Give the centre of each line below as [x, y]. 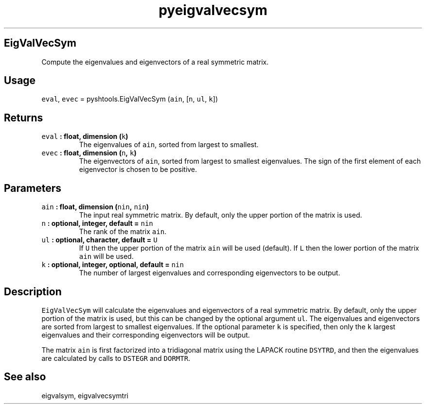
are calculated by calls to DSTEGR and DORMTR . [116, 358]
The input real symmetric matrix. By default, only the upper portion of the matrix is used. [221, 215]
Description [33, 291]
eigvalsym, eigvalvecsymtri [85, 395]
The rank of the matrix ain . [123, 232]
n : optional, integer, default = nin [97, 223]
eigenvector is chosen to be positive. [138, 170]
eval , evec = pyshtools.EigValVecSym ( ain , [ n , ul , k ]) [130, 99]
